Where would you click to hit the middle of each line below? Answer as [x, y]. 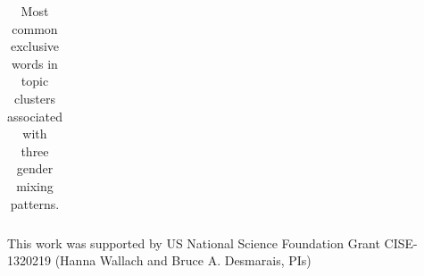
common [35, 28]
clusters [35, 98]
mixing [35, 185]
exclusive [35, 46]
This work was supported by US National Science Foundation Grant [194, 243]
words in [35, 63]
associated [35, 116]
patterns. [35, 203]
